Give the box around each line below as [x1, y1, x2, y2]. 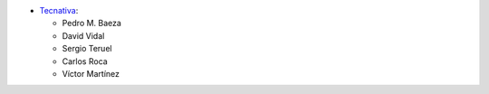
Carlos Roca [62, 55, 108, 67]
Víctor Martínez [62, 68, 120, 79]
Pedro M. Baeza [62, 18, 122, 29]
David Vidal [62, 30, 105, 41]
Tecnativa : [39, 5, 79, 15]
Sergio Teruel [62, 43, 112, 54]
